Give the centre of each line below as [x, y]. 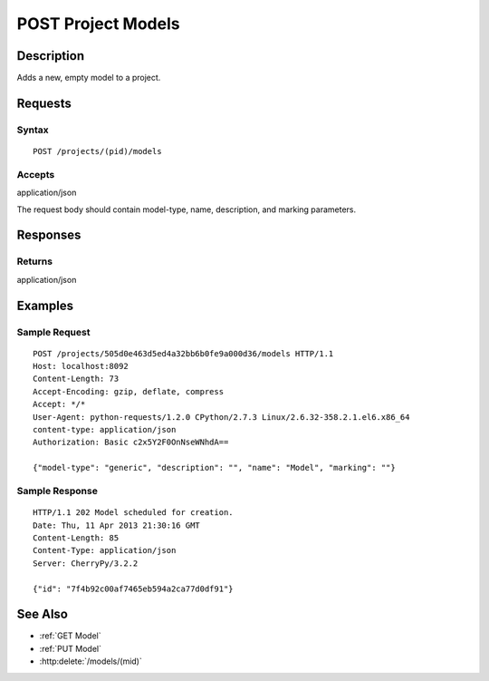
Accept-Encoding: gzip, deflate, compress [129, 391]
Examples [45, 305]
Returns [35, 261]
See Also [42, 614]
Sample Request [53, 332]
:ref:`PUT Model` [70, 648]
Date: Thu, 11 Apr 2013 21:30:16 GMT [117, 525]
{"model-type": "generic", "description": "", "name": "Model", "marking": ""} [214, 468]
